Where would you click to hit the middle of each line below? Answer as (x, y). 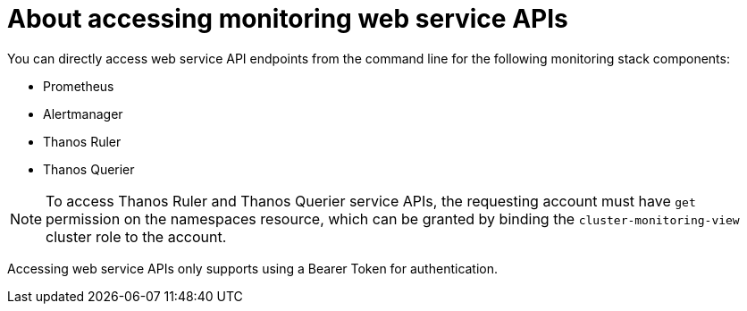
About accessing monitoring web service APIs (288, 19)
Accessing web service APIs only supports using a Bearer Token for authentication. (253, 268)
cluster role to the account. (136, 236)
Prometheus (79, 86)
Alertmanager (83, 113)
